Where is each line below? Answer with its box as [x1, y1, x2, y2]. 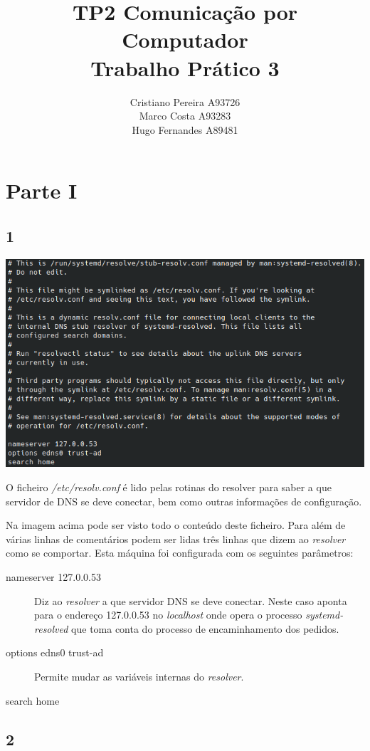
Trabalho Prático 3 [90, 53, 280, 82]
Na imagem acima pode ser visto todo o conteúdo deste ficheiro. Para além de [6, 518, 346, 532]
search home [6, 693, 60, 708]
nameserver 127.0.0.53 [6, 569, 101, 584]
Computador [122, 25, 248, 54]
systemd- [305, 607, 344, 622]
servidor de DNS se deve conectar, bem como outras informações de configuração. [6, 493, 362, 508]
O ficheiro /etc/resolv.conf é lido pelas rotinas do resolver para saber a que [6, 480, 332, 495]
